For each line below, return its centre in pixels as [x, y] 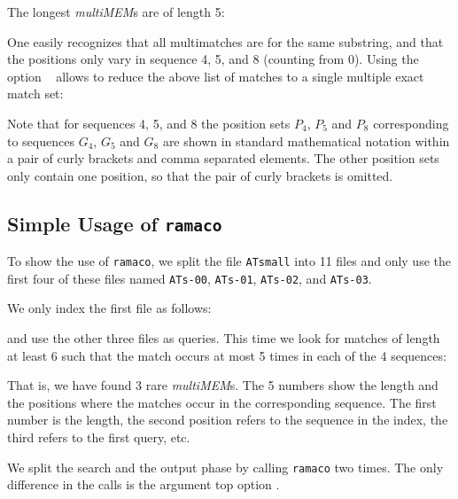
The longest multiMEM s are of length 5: [116, 12]
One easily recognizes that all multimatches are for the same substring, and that [225, 41]
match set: [35, 94]
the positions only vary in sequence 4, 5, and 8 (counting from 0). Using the [213, 59]
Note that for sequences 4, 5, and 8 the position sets [149, 123]
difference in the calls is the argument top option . [144, 484]
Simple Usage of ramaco [115, 223]
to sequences [41, 140]
